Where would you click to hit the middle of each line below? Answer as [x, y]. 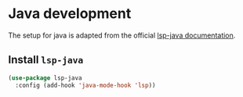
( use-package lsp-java [45, 78]
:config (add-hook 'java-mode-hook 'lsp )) [85, 85]
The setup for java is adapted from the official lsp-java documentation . [122, 35]
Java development [70, 14]
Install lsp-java [46, 60]
